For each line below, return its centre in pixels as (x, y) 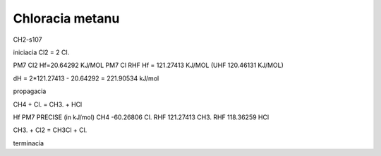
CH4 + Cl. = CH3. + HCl (48, 104)
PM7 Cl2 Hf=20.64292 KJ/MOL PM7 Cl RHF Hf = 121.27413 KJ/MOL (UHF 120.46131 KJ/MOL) (148, 65)
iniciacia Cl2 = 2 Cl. (41, 52)
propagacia (30, 91)
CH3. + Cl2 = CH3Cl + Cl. (50, 130)
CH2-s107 (28, 40)
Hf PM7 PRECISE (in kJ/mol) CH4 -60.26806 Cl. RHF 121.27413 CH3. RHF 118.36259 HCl (141, 117)
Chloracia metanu (66, 18)
